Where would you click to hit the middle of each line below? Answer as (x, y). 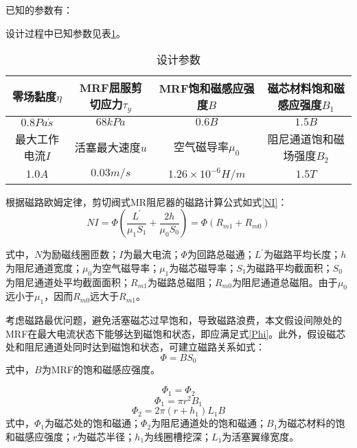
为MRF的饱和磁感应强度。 (101, 369)
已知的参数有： (39, 10)
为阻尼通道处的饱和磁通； (209, 423)
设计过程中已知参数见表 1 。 (66, 33)
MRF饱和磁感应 (201, 89)
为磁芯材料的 (307, 423)
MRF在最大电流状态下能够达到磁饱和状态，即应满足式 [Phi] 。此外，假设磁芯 (176, 333)
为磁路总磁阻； (181, 282)
